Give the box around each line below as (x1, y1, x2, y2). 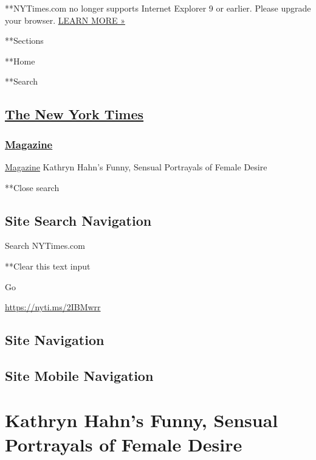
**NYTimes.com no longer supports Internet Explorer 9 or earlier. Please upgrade (5, 2, 311, 14)
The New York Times (5, 105, 144, 124)
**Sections (5, 34, 44, 47)
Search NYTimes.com (5, 239, 85, 252)
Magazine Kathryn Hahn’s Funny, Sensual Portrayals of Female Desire (5, 160, 267, 173)
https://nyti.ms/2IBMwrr (5, 301, 101, 313)
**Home (5, 54, 35, 67)
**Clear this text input (5, 259, 91, 272)
